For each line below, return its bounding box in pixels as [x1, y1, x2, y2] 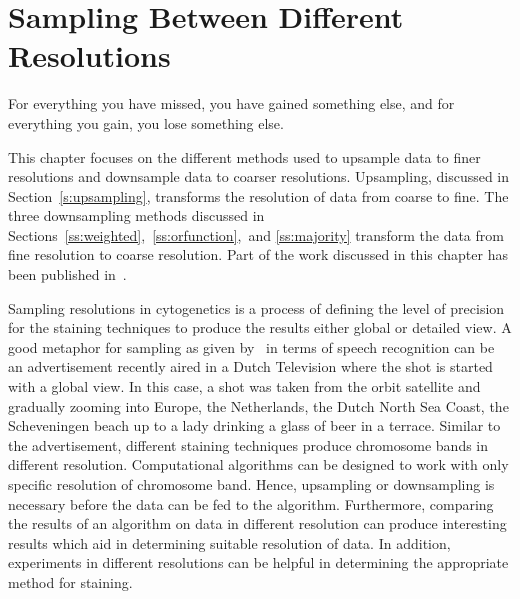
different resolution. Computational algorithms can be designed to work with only [8, 454, 509, 475]
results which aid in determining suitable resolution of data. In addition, [8, 532, 451, 553]
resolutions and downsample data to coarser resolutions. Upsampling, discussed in [8, 166, 510, 187]
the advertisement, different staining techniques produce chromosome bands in [8, 434, 489, 455]
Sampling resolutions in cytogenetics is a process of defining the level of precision [8, 297, 505, 318]
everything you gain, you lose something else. [8, 112, 284, 133]
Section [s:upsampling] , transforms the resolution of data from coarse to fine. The [8, 185, 509, 206]
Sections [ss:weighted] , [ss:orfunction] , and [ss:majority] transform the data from [8, 224, 504, 245]
